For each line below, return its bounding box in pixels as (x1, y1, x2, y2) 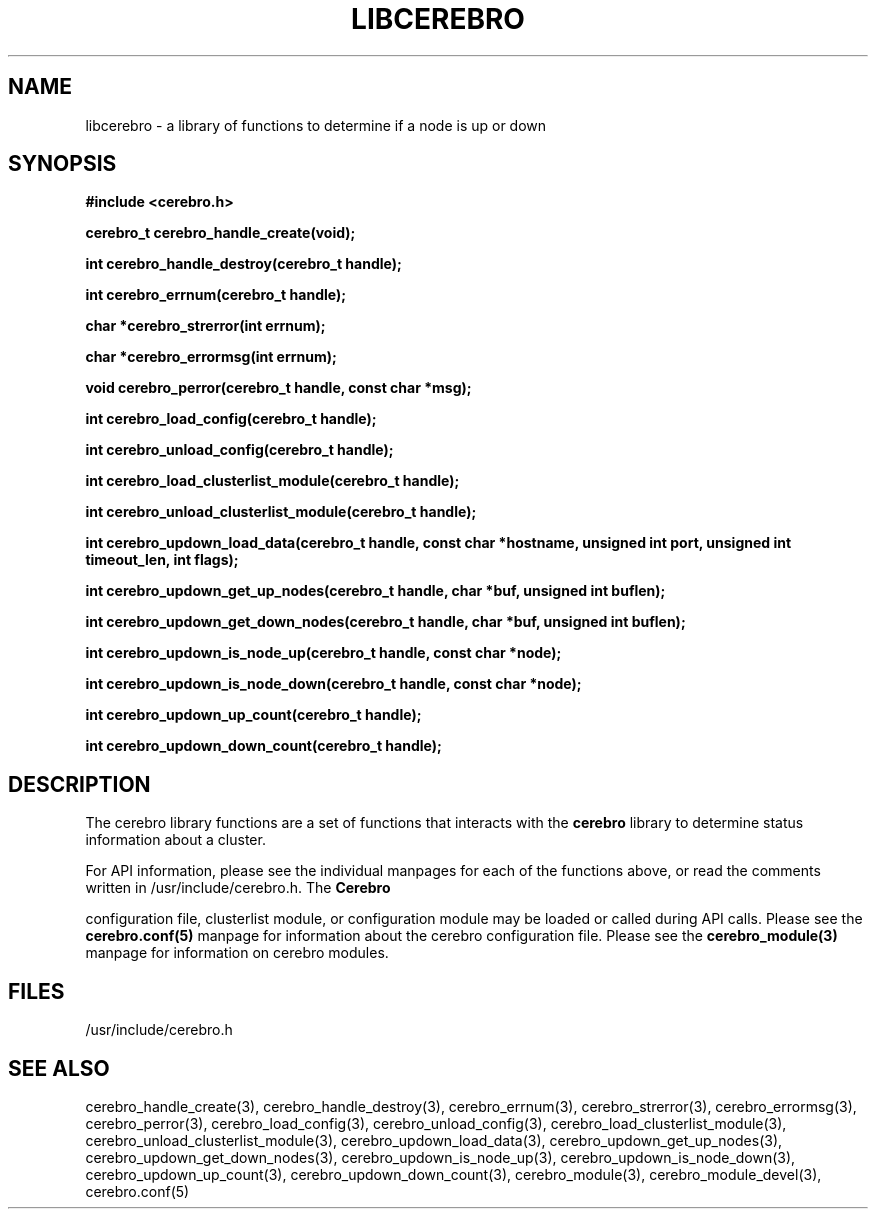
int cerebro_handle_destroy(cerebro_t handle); (85, 255, 402, 273)
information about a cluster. (85, 831, 266, 849)
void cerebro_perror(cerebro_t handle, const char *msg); (85, 379, 472, 397)
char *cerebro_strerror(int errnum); (85, 317, 326, 335)
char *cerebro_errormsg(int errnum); (85, 348, 337, 366)
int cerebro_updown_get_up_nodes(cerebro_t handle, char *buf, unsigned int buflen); (85, 582, 666, 600)
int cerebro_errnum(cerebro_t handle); (85, 286, 346, 304)
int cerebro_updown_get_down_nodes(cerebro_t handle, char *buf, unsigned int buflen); (85, 613, 686, 631)
